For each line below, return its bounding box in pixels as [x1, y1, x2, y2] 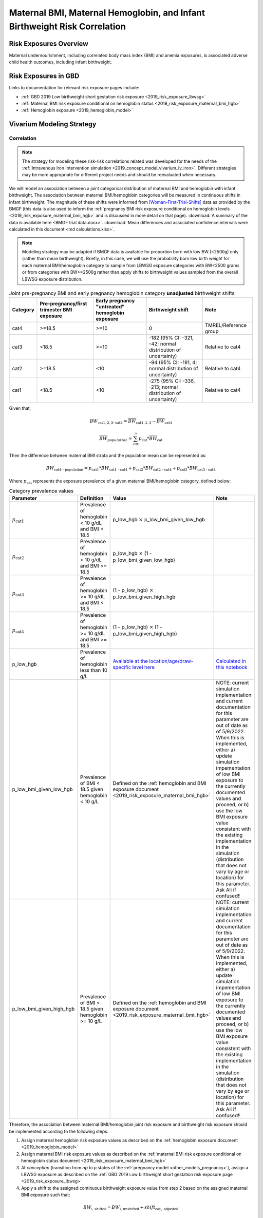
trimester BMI [39, 306, 73, 313]
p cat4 [12, 627, 24, 634]
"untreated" [95, 304, 125, 310]
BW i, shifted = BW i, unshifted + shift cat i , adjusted [83, 1205, 179, 1212]
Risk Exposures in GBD [9, 72, 80, 80]
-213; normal [149, 384, 178, 391]
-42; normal [149, 341, 176, 347]
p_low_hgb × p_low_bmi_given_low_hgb [113, 516, 205, 523]
